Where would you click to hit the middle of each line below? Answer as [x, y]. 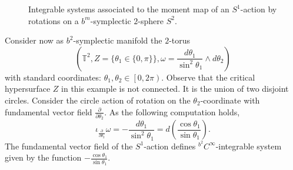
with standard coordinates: [53, 77]
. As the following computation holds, [172, 111]
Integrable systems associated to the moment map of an [129, 9]
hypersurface [28, 89]
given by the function [43, 157]
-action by [259, 9]
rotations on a [54, 20]
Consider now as [34, 40]
